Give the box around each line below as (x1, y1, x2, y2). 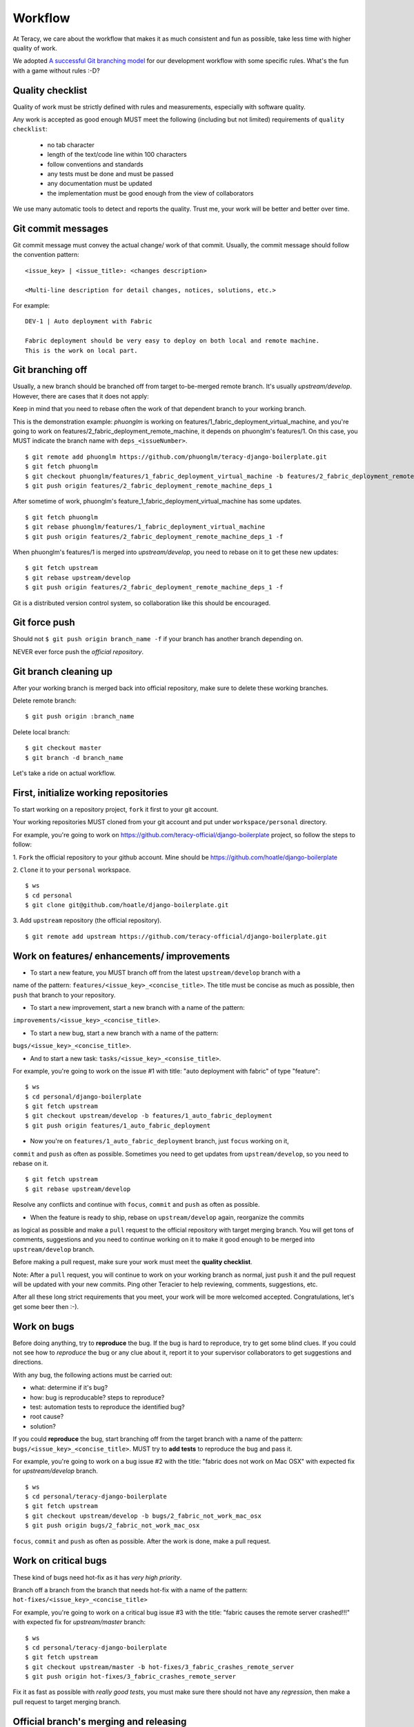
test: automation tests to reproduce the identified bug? (30, 1402, 186, 1411)
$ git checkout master (25, 744, 102, 752)
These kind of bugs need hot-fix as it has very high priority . (12, 1573, 182, 1581)
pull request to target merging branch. (12, 1697, 121, 1706)
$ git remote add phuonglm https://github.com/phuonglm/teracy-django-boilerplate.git (25, 452, 327, 461)
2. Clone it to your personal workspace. (12, 866, 131, 874)
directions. (12, 1358, 43, 1366)
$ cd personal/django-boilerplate (25, 1092, 141, 1100)
